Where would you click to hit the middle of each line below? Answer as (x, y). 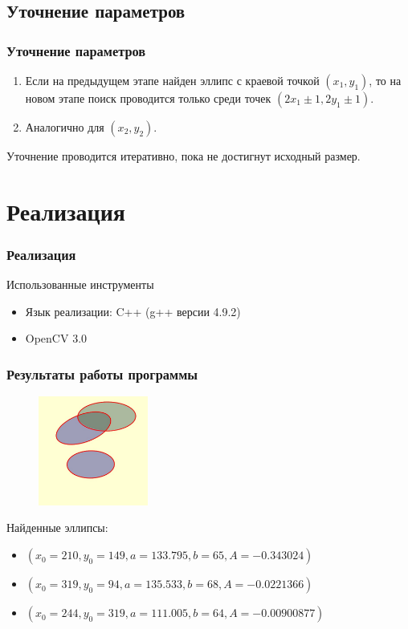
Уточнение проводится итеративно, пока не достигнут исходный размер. (184, 156)
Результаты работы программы (102, 373)
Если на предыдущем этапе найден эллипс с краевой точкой (172, 80)
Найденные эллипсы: (57, 528)
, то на (385, 80)
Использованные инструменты (80, 284)
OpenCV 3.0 (56, 338)
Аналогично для (65, 127)
